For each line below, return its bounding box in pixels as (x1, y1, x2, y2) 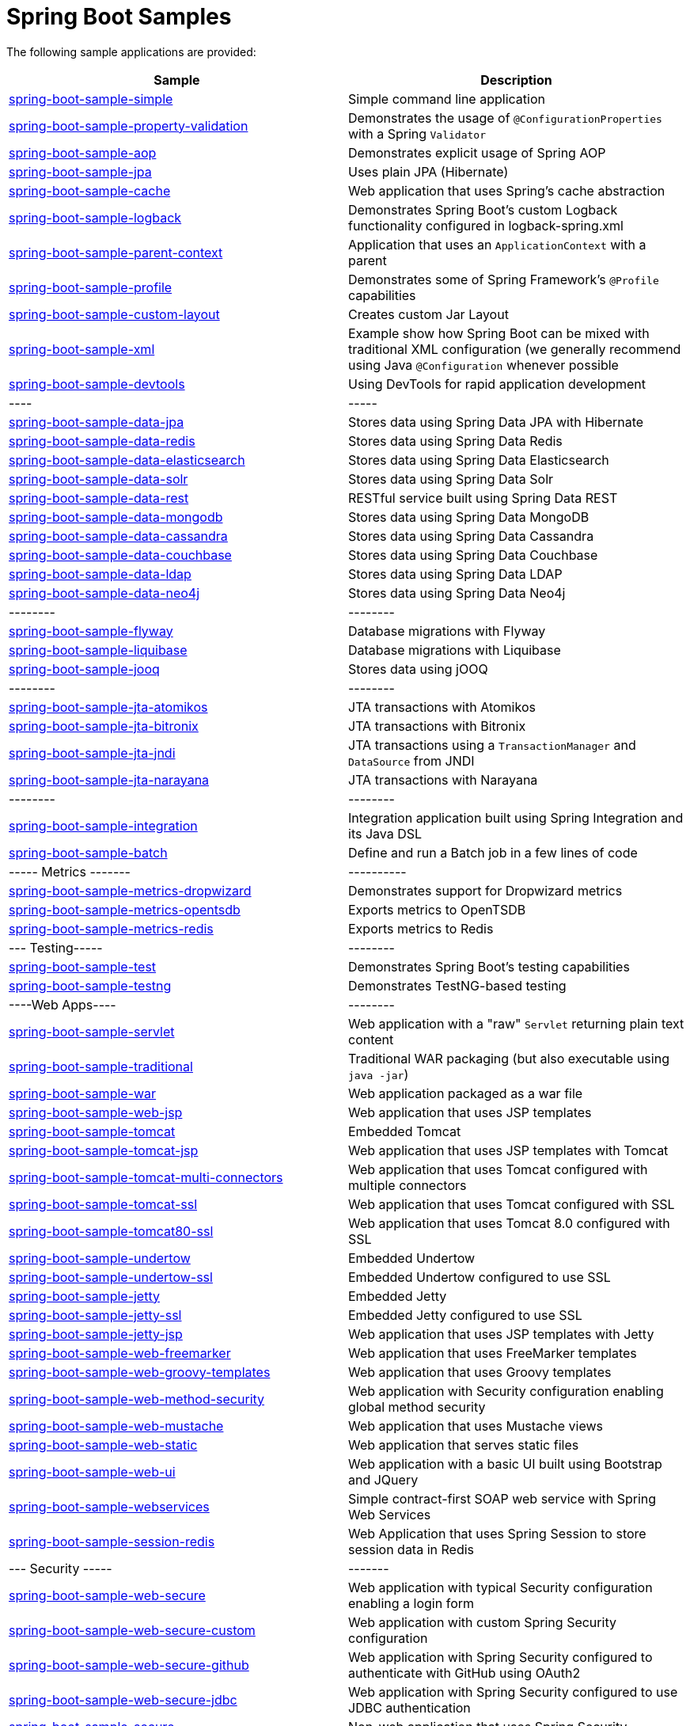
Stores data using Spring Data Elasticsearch (348, 451, 609, 468)
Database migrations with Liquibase (348, 641, 561, 658)
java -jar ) (348, 1066, 409, 1082)
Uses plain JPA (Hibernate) (348, 163, 509, 180)
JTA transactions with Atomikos (348, 698, 536, 715)
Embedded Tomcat (348, 1123, 461, 1139)
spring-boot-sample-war (9, 1085, 157, 1101)
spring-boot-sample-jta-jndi (9, 744, 176, 761)
